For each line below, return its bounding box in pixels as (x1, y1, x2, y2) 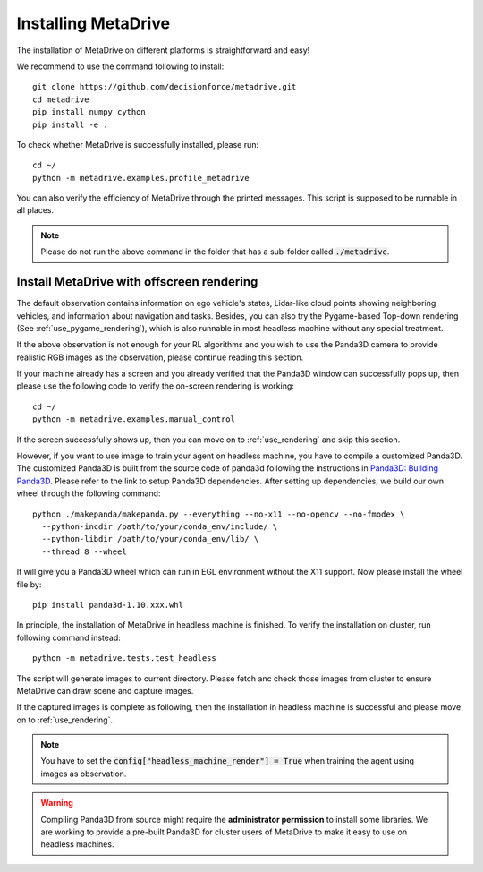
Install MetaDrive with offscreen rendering (16, 274, 258, 290)
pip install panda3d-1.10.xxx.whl (32, 600, 183, 610)
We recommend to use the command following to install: (16, 61, 225, 72)
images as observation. (40, 768, 127, 779)
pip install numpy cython (32, 107, 147, 117)
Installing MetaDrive (16, 13, 170, 33)
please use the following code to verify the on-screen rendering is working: (16, 380, 295, 391)
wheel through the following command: (16, 488, 161, 499)
